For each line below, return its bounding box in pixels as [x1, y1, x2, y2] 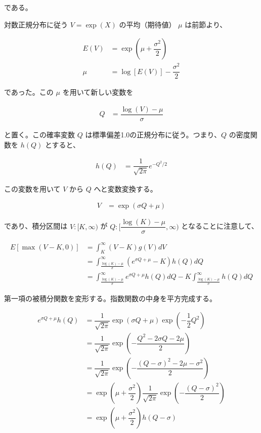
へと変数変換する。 [94, 183, 157, 194]
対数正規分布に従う [4, 19, 68, 29]
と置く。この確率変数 [4, 129, 75, 140]
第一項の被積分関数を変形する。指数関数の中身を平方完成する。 [4, 293, 216, 303]
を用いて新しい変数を [62, 87, 134, 97]
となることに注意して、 [181, 221, 258, 231]
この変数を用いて [4, 183, 61, 194]
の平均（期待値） [119, 19, 176, 29]
